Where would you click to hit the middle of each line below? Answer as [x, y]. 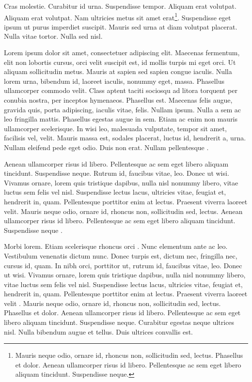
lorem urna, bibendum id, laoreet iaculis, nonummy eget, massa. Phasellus [114, 81]
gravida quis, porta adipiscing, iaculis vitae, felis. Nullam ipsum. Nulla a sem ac [123, 109]
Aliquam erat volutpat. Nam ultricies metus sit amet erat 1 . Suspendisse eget [118, 16]
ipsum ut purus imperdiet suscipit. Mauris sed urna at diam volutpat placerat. [121, 26]
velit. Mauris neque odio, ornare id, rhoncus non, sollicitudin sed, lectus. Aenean [123, 211]
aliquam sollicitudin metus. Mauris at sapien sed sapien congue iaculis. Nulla [118, 71]
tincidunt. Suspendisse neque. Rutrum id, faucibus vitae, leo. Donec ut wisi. [117, 173]
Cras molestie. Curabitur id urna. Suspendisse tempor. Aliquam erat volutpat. [120, 6]
